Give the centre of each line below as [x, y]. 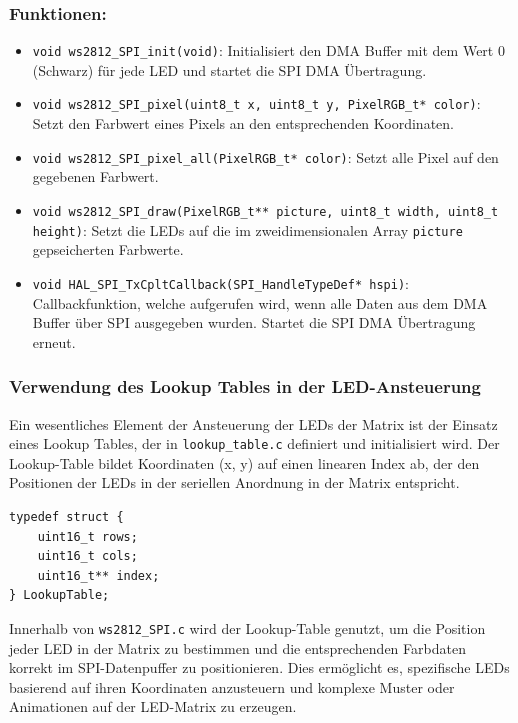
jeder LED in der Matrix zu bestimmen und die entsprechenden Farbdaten [237, 647]
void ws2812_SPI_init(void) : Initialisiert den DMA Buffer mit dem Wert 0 [268, 50]
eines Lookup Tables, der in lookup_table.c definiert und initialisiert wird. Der [254, 443]
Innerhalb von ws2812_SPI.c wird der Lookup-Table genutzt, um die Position [247, 627]
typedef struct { [66, 516]
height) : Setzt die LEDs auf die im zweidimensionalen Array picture [247, 229]
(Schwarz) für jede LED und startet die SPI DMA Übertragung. [229, 69]
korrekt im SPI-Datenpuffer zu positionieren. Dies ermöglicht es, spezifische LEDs [259, 667]
